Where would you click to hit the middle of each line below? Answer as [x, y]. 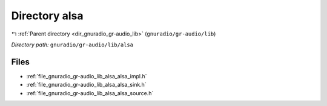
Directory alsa [47, 16]
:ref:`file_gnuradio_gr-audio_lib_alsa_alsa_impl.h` [87, 76]
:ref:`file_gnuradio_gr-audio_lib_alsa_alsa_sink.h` [86, 85]
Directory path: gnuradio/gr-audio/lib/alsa [72, 45]
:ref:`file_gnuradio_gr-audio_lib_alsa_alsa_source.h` [90, 93]
